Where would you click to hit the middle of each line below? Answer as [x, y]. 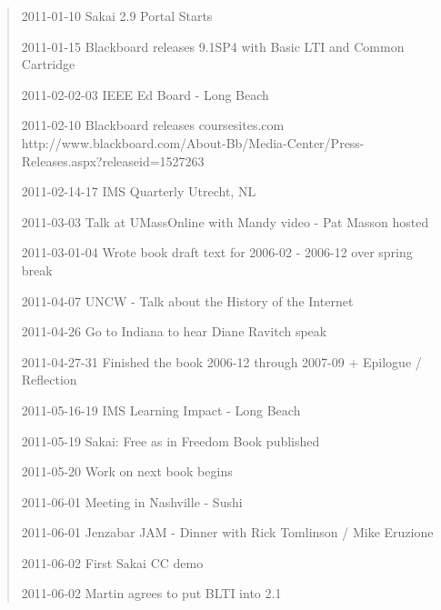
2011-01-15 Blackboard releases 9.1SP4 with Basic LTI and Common [213, 46]
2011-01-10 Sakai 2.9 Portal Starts [117, 15]
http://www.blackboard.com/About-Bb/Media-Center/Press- [193, 142]
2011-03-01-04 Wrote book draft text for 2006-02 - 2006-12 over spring [217, 252]
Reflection [49, 380]
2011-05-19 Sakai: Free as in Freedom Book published [170, 440]
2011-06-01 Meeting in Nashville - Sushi [132, 501]
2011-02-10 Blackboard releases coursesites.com [153, 125]
